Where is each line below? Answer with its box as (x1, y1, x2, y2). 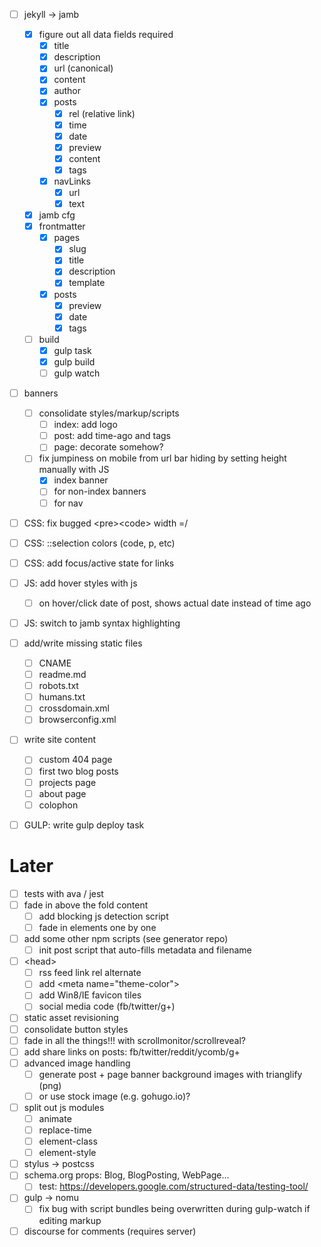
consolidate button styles (23, 1023, 129, 1035)
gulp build (53, 355, 96, 368)
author (53, 85, 82, 97)
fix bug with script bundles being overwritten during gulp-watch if (38, 1203, 311, 1215)
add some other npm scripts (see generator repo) (23, 933, 229, 944)
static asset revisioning (23, 1012, 119, 1024)
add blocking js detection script (38, 910, 169, 922)
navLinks (53, 175, 91, 187)
